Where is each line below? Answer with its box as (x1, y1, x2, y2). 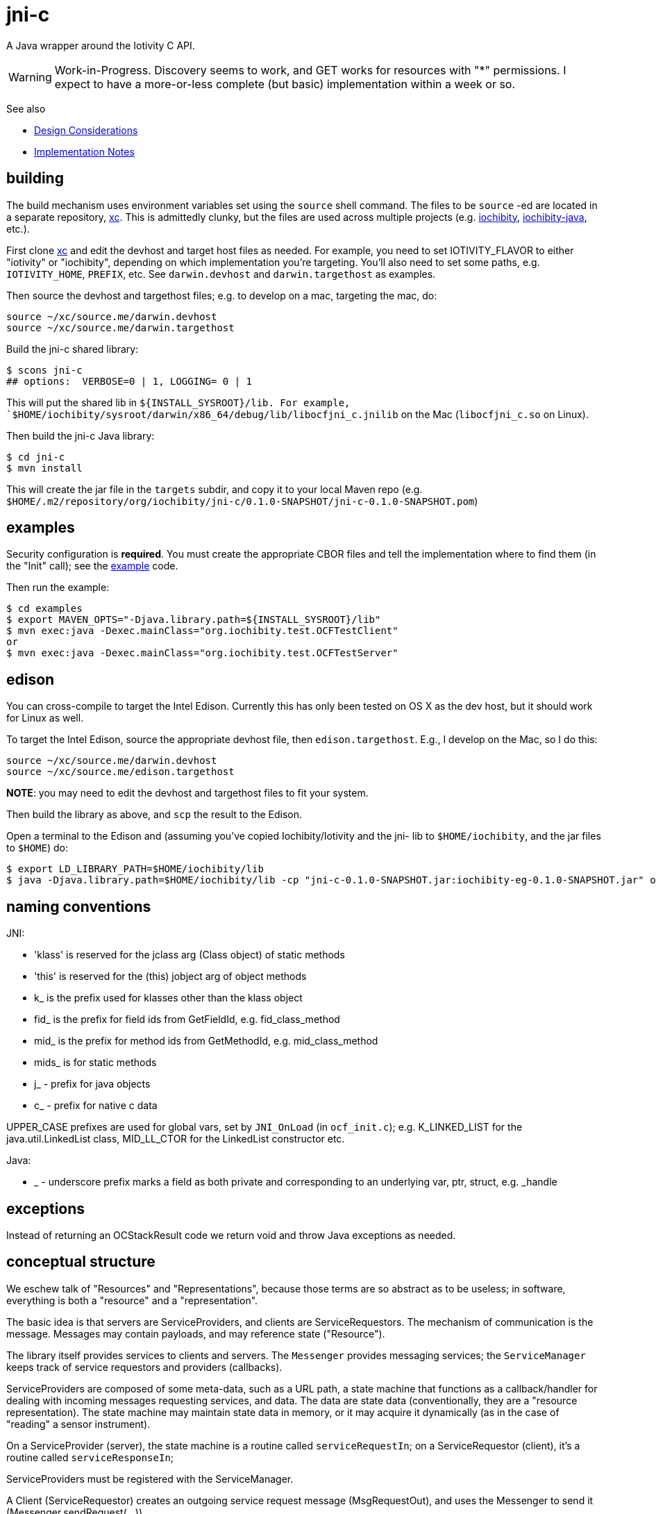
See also (6, 102, 46, 115)
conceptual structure (6, 1253, 155, 1271)
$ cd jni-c (6, 451, 65, 463)
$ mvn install (6, 462, 83, 474)
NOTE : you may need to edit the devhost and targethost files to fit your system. (6, 787, 369, 799)
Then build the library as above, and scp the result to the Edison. (6, 808, 303, 821)
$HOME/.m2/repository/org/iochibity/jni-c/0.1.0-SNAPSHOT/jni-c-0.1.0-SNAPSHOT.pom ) (6, 494, 478, 507)
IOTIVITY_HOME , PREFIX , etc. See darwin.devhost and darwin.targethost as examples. (6, 267, 436, 280)
